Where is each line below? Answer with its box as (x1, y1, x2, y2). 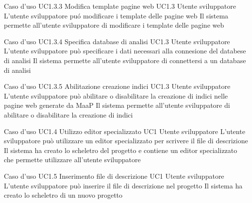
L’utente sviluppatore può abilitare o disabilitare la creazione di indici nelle (4, 90, 228, 101)
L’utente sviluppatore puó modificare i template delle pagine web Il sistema (4, 10, 229, 20)
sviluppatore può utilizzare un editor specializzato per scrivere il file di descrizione (4, 135, 248, 146)
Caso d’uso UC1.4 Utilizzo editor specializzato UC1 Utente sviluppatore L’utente (4, 126, 245, 136)
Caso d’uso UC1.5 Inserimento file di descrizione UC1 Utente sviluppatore (4, 170, 224, 181)
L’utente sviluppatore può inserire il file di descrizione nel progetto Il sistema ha (4, 180, 243, 190)
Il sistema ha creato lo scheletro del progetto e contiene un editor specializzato (4, 145, 237, 155)
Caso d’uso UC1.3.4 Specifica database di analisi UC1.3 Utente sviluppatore (4, 36, 230, 46)
